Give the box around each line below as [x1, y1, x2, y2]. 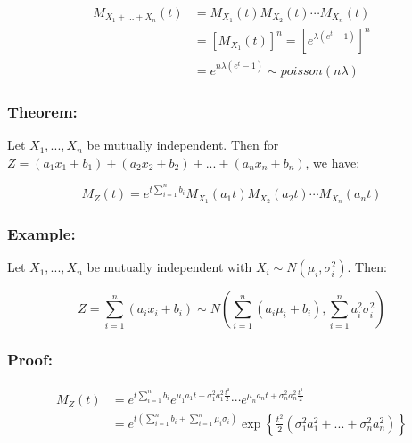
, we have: [305, 152, 360, 171]
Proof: [7, 349, 53, 371]
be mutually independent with [87, 258, 252, 276]
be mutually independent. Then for [87, 135, 279, 154]
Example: [7, 223, 76, 245]
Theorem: [7, 100, 78, 122]
